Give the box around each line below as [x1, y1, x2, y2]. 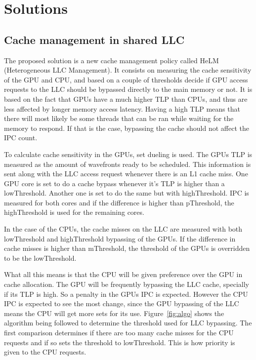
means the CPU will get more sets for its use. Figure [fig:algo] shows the [4, 308, 224, 318]
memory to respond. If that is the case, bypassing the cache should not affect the [4, 122, 249, 133]
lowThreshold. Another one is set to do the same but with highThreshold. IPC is [4, 188, 249, 198]
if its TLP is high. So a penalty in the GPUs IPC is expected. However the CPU [4, 288, 248, 299]
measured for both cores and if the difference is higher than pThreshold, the [4, 197, 234, 207]
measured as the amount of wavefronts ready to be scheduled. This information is [4, 159, 251, 169]
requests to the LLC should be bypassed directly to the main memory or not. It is [4, 84, 253, 94]
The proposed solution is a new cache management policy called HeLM [4, 55, 219, 65]
